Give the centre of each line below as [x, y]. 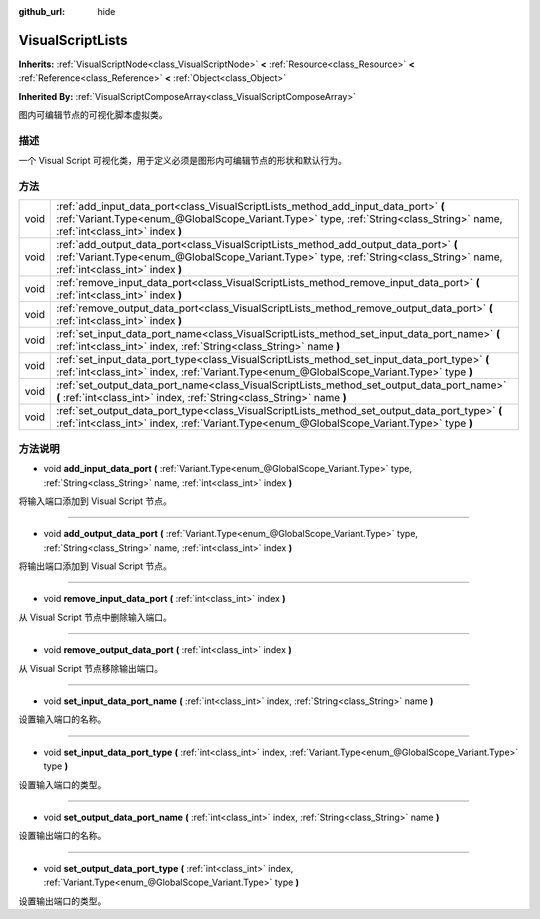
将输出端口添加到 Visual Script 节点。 [95, 566]
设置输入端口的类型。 [62, 784]
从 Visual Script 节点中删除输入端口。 [95, 617]
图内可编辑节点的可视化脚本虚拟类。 [93, 115]
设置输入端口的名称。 [62, 719]
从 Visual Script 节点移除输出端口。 [91, 668]
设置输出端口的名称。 [62, 836]
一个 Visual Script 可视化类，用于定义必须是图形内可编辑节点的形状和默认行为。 [182, 161]
